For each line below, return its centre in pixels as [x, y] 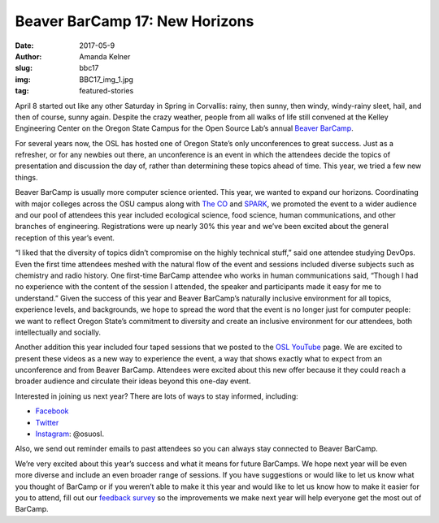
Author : [28, 56]
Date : [24, 45]
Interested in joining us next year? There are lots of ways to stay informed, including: [156, 396]
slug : [24, 68]
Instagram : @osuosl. [70, 434]
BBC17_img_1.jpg [106, 79]
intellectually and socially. [58, 332]
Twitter [47, 422]
